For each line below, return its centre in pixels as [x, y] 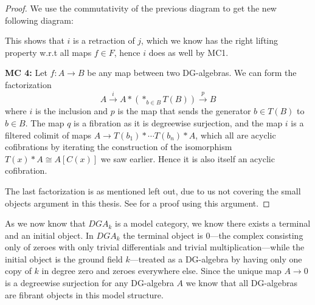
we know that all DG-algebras [241, 283]
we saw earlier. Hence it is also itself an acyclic [188, 158]
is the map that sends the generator [184, 111]
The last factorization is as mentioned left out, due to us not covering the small [153, 190]
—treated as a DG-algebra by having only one [216, 259]
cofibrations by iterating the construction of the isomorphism [119, 147]
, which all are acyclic [236, 135]
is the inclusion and [71, 111]
